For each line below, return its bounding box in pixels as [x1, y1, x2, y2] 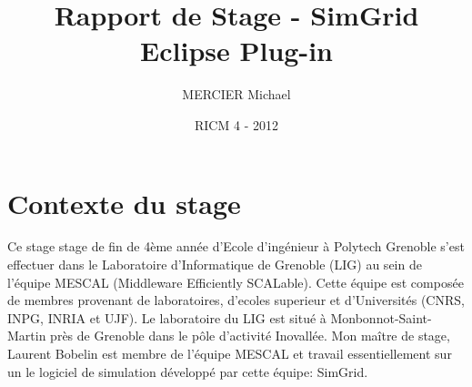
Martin [7, 326, 46, 345]
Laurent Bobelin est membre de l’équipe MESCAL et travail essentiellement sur [7, 344, 452, 362]
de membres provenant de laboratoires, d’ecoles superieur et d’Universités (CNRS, [7, 290, 465, 310]
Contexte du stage [7, 184, 241, 221]
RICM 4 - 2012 [195, 115, 278, 134]
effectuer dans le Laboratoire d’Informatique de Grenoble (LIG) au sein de [7, 255, 422, 274]
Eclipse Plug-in [140, 32, 333, 69]
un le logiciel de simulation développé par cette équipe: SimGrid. [7, 362, 368, 381]
